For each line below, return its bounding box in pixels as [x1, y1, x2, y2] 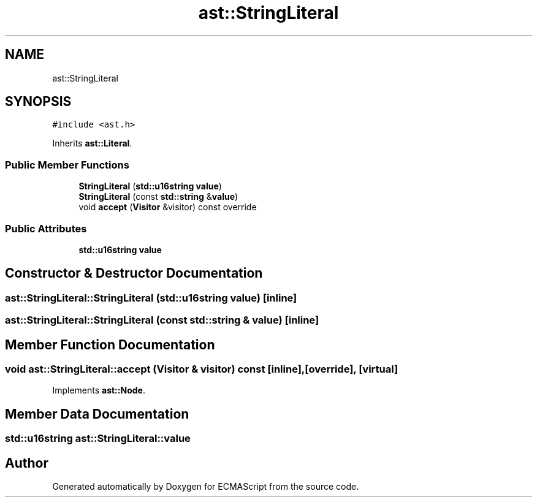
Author [5, 455, 48, 471]
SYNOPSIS [5, 94, 72, 110]
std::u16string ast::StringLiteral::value [5, 432, 191, 445]
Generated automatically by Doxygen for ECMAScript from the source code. [52, 481, 359, 492]
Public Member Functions [5, 158, 129, 171]
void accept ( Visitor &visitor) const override [78, 202, 257, 213]
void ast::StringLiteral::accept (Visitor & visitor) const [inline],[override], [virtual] [5, 363, 398, 375]
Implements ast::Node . [52, 385, 145, 396]
